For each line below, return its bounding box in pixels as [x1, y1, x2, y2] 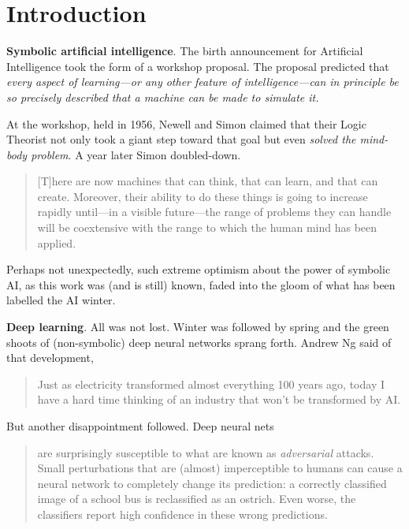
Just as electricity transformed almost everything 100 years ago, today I [37, 375, 385, 392]
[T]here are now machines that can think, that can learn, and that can [37, 173, 378, 189]
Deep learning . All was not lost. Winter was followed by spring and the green [6, 319, 389, 335]
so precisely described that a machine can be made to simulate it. [6, 88, 319, 105]
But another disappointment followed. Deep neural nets [6, 418, 274, 434]
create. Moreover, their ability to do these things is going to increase [37, 188, 368, 204]
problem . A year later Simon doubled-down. [31, 146, 241, 162]
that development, [6, 349, 94, 366]
